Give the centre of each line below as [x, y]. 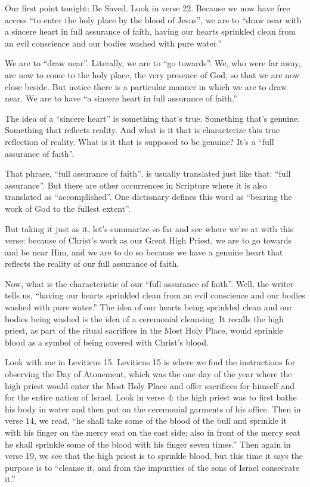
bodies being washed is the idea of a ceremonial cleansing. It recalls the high [144, 318]
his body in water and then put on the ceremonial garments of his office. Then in [153, 409]
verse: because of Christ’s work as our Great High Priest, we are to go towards [148, 240]
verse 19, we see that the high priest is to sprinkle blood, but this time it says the [154, 456]
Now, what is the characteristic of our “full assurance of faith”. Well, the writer [149, 283]
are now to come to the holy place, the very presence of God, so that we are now [152, 74]
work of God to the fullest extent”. [68, 208]
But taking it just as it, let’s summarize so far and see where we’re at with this [149, 228]
